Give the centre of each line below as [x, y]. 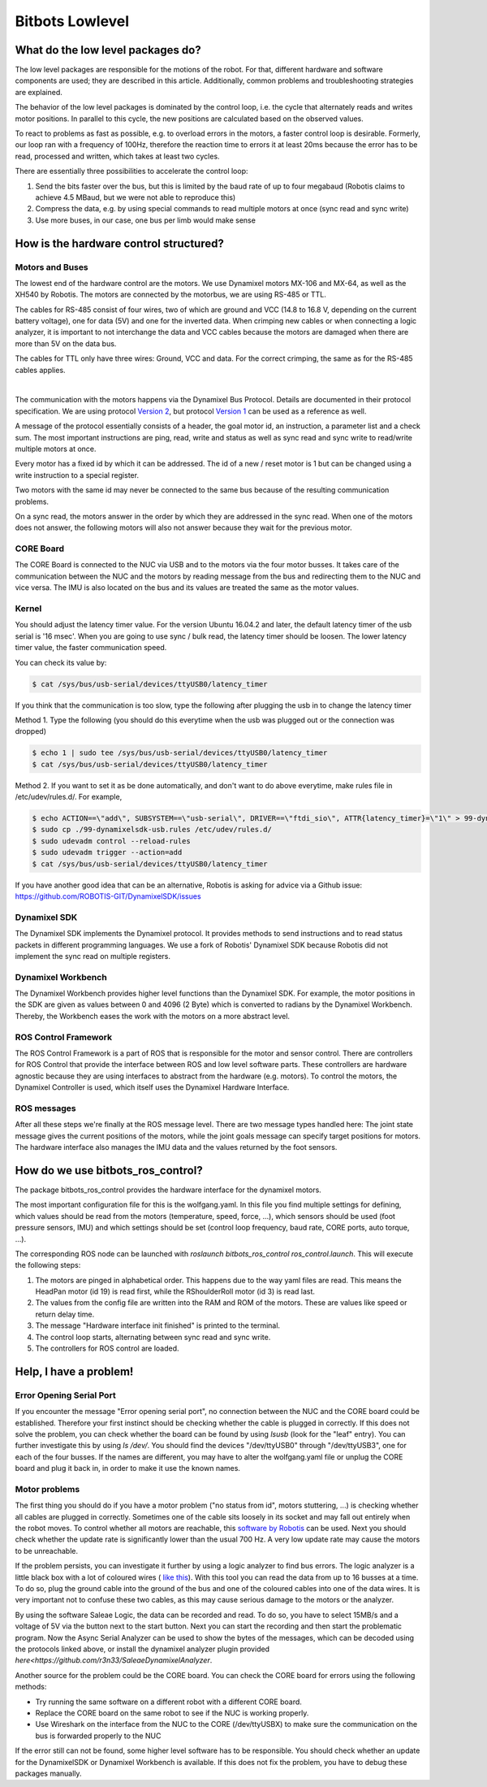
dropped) [30, 731]
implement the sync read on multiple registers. [93, 956]
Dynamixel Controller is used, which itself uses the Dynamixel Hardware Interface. [152, 1087]
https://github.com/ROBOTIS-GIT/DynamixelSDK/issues [108, 896]
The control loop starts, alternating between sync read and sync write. [153, 1337]
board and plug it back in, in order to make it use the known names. [128, 1468]
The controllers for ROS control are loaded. [107, 1348]
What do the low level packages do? [108, 50]
